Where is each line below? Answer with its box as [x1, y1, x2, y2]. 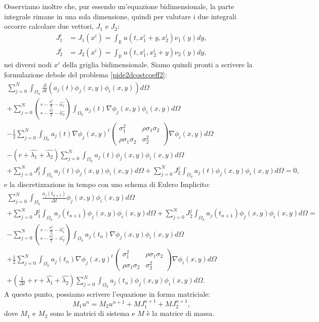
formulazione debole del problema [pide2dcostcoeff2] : [4, 69, 167, 80]
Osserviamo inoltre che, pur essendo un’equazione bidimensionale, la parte [4, 1, 234, 11]
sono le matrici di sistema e [50, 308, 135, 318]
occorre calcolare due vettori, [4, 21, 94, 31]
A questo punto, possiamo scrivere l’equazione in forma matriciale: [4, 289, 211, 299]
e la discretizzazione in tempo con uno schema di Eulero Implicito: [4, 178, 210, 189]
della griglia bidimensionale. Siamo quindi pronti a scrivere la [62, 59, 253, 70]
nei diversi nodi [4, 59, 52, 70]
